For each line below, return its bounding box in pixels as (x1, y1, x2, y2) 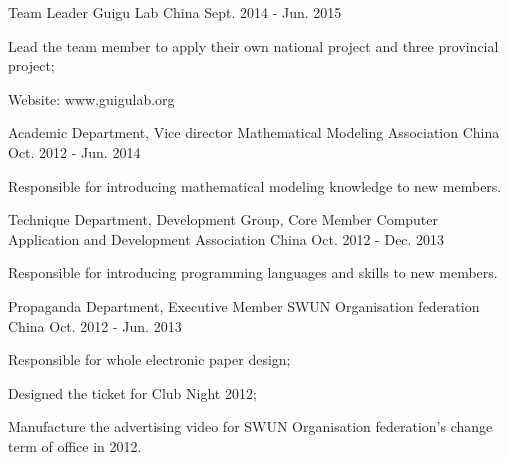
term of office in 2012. (8, 435, 142, 456)
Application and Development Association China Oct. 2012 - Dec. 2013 (8, 228, 445, 249)
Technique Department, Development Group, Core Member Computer (8, 209, 439, 230)
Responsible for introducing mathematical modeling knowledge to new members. (8, 175, 502, 196)
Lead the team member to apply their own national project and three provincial (8, 35, 499, 56)
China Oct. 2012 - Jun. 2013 (8, 315, 182, 336)
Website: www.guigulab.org (8, 88, 175, 109)
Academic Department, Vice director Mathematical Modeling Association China (8, 122, 500, 143)
